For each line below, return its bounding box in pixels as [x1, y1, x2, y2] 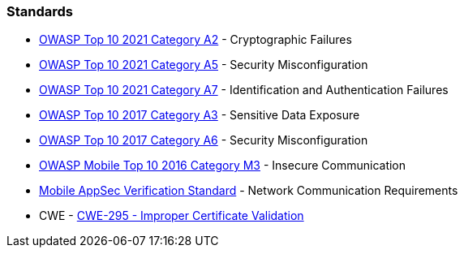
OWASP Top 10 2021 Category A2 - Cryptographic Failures [39, 32, 352, 47]
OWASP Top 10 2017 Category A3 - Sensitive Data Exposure [39, 108, 360, 123]
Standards [6, 3, 74, 19]
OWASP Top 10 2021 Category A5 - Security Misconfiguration [39, 58, 368, 72]
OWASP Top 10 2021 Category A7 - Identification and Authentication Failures [39, 83, 449, 97]
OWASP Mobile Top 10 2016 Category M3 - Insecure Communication [39, 158, 406, 173]
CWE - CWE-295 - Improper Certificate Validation [39, 209, 304, 223]
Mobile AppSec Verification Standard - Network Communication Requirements [39, 183, 458, 198]
